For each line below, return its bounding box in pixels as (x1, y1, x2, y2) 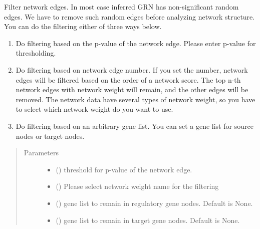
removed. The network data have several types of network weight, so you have (16, 94, 255, 104)
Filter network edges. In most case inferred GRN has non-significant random (4, 2, 239, 12)
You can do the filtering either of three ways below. (4, 21, 162, 32)
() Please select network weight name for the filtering (56, 181, 219, 191)
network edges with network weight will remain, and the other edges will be (16, 84, 248, 95)
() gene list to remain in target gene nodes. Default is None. (56, 214, 240, 225)
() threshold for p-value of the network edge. (56, 164, 192, 174)
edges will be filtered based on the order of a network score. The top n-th (16, 74, 241, 85)
